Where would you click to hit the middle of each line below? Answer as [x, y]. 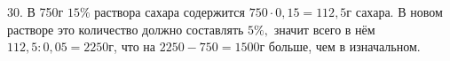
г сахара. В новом [395, 11]
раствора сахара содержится [170, 11]
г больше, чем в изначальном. [340, 46]
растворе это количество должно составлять [126, 29]
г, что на [132, 46]
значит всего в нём [324, 29]
